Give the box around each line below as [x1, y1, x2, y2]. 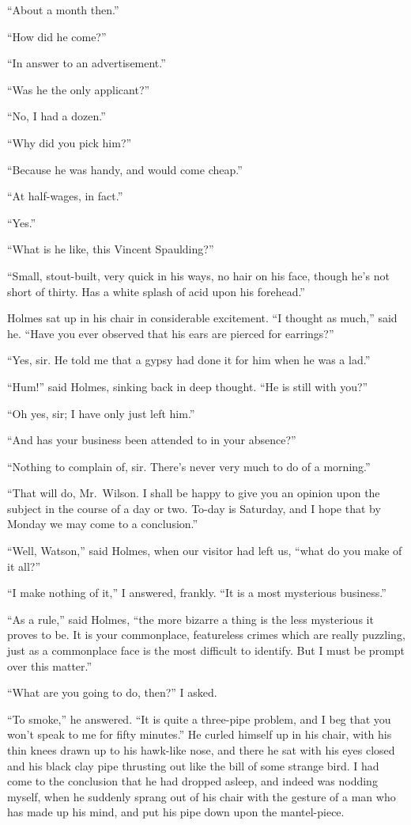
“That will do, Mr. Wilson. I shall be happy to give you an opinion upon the [7, 485, 380, 501]
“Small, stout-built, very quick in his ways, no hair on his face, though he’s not [7, 267, 390, 283]
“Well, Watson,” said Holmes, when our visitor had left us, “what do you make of [7, 542, 402, 559]
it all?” [7, 557, 40, 574]
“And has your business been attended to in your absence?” [7, 432, 296, 448]
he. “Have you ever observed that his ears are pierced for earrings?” [7, 325, 334, 341]
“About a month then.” [7, 2, 119, 17]
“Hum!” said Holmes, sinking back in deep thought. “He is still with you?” [7, 378, 368, 394]
